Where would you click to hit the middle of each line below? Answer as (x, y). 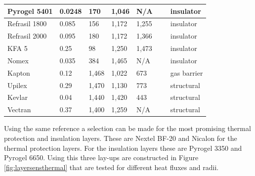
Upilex (17, 85)
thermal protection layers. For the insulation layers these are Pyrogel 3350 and (123, 148)
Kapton (19, 72)
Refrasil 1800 (27, 23)
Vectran (19, 110)
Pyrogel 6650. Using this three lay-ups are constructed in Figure (101, 157)
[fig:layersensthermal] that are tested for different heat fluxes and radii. (111, 167)
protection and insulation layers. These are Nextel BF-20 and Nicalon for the (121, 138)
